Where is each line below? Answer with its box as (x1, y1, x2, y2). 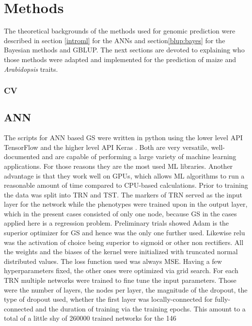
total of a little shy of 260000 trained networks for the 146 (4, 313, 176, 323)
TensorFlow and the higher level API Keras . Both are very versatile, (4, 142, 209, 152)
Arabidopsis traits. (4, 64, 58, 74)
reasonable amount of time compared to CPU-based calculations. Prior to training (4, 180, 248, 190)
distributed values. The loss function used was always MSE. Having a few (4, 256, 222, 266)
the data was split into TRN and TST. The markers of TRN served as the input (4, 189, 243, 199)
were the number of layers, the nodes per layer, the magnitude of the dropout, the (4, 284, 248, 294)
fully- (215, 294, 231, 304)
